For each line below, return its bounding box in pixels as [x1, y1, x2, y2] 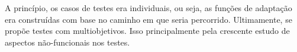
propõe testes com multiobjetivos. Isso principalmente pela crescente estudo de [5, 25, 290, 37]
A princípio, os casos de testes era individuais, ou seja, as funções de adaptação [5, 2, 292, 13]
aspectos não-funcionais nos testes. [5, 36, 130, 48]
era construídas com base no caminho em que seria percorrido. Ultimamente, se [5, 13, 292, 25]
